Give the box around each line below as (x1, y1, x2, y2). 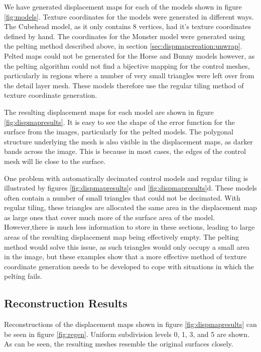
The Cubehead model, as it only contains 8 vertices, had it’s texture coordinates (4, 21, 251, 32)
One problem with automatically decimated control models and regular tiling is (4, 172, 248, 183)
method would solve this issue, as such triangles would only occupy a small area (4, 241, 250, 252)
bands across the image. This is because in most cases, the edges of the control (4, 146, 246, 156)
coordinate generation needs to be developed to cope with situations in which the (4, 261, 254, 271)
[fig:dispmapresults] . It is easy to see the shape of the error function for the (4, 116, 235, 127)
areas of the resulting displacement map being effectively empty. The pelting (4, 232, 239, 242)
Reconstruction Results (4, 295, 127, 311)
